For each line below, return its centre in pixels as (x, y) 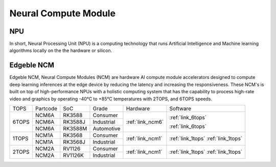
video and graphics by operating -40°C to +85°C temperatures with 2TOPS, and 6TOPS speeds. (111, 99)
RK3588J (74, 122)
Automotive (107, 128)
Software (180, 108)
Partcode (46, 108)
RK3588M (75, 128)
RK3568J (74, 142)
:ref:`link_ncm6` (145, 122)
